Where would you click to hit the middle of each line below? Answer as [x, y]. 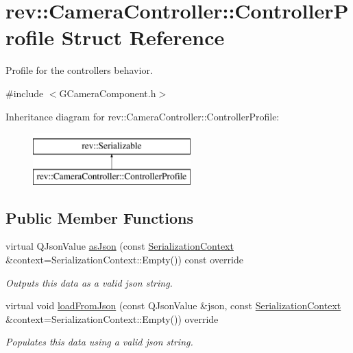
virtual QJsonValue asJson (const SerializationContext [120, 246]
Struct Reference [143, 37]
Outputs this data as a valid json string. [89, 282]
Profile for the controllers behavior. [79, 70]
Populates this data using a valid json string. [99, 342]
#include [25, 93]
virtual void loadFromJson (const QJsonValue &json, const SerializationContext [173, 305]
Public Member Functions [99, 217]
